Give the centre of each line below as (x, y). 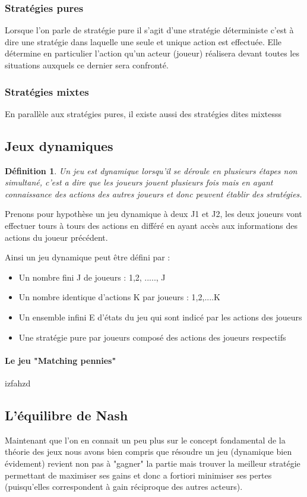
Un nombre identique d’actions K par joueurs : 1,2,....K (119, 297)
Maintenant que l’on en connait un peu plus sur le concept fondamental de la (145, 440)
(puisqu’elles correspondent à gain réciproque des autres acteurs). (124, 487)
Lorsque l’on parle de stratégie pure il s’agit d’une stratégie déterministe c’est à (149, 30)
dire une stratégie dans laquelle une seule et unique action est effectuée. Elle (143, 41)
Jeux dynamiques (59, 145)
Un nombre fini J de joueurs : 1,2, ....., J (92, 277)
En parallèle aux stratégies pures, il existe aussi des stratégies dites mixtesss (143, 113)
